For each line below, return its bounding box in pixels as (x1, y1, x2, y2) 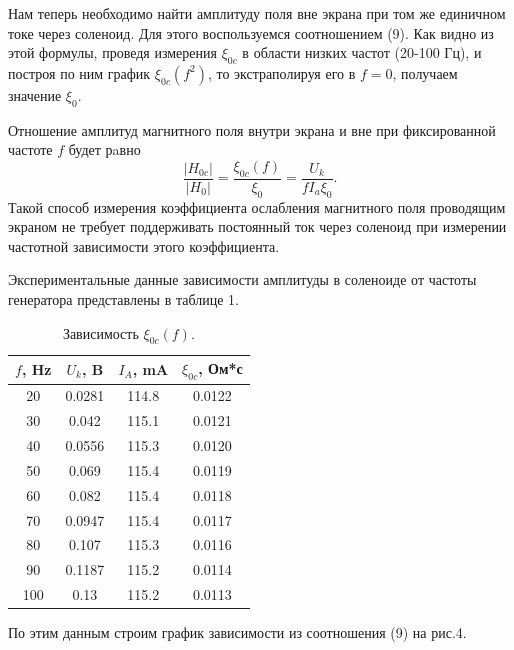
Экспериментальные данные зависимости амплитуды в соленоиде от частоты (8, 269, 477, 290)
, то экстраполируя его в (207, 62, 356, 83)
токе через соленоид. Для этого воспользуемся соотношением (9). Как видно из (8, 22, 494, 43)
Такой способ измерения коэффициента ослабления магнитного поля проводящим (8, 196, 506, 217)
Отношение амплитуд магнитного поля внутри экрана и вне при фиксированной (8, 119, 496, 140)
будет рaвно (68, 139, 141, 160)
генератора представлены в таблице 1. (8, 288, 239, 309)
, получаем (392, 62, 458, 83)
